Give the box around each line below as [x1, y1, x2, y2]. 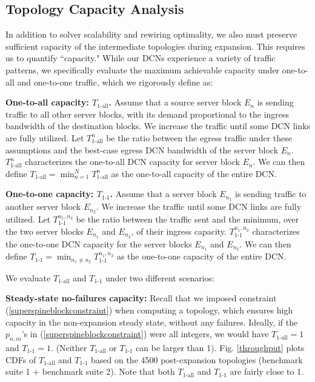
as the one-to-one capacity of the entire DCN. [116, 250, 287, 263]
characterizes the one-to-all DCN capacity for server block [25, 155, 240, 168]
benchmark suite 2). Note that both [42, 365, 175, 378]
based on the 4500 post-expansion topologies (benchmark [91, 353, 303, 366]
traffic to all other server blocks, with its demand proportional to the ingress [5, 107, 290, 120]
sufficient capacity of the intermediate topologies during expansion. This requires [5, 39, 305, 52]
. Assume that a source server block [108, 96, 242, 109]
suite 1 [5, 365, 30, 378]
